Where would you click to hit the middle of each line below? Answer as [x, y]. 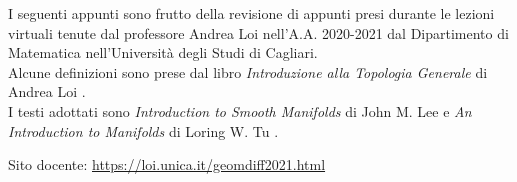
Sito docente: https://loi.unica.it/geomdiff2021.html [167, 164]
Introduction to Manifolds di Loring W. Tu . [143, 130]
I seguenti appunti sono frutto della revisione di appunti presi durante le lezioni [251, 13]
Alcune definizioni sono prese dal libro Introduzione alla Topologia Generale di [248, 71]
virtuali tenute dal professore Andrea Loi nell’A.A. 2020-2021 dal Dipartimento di [258, 32]
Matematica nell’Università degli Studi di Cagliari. [163, 52]
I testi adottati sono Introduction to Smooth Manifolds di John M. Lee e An [240, 110]
